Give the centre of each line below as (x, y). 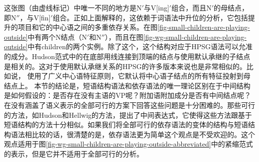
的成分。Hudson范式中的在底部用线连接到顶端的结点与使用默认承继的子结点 (127, 56)
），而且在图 (124, 37)
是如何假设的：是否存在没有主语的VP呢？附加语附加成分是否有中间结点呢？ (128, 95)
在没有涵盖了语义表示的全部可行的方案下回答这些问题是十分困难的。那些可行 (129, 105)
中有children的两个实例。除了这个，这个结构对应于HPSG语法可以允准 (140, 46)
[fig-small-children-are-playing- (204, 27)
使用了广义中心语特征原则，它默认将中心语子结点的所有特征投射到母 (139, 76)
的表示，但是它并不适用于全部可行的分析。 (74, 153)
